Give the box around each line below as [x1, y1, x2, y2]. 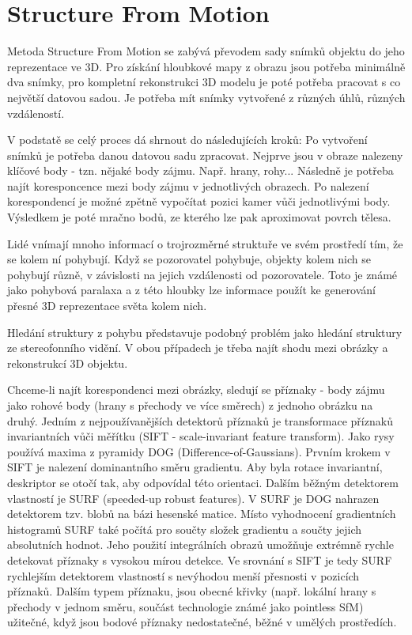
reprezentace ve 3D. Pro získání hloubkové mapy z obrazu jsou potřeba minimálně [7, 58, 406, 74]
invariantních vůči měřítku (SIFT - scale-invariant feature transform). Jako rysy [7, 428, 395, 444]
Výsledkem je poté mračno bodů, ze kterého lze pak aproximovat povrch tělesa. [7, 209, 391, 225]
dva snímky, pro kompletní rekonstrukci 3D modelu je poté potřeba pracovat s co [7, 74, 401, 90]
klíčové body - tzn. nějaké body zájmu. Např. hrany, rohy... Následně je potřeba [7, 162, 394, 179]
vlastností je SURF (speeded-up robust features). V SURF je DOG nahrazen [7, 489, 380, 506]
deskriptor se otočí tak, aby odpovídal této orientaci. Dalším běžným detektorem [7, 474, 399, 490]
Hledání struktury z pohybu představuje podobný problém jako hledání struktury [7, 323, 403, 340]
